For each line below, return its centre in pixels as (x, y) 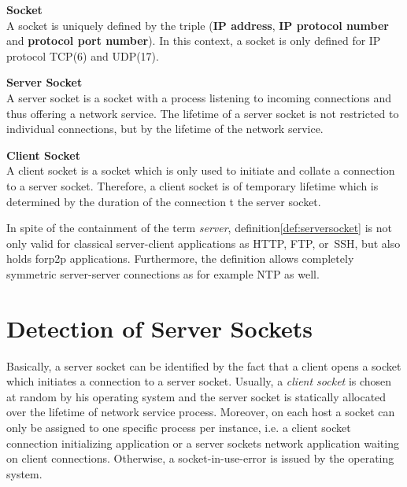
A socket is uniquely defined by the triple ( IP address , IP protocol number (198, 25)
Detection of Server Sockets (160, 328)
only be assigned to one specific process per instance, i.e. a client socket (179, 427)
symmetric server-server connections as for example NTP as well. (163, 273)
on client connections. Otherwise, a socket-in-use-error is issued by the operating (200, 458)
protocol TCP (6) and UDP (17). (83, 55)
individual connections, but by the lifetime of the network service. (165, 129)
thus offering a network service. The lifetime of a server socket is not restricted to (203, 113)
